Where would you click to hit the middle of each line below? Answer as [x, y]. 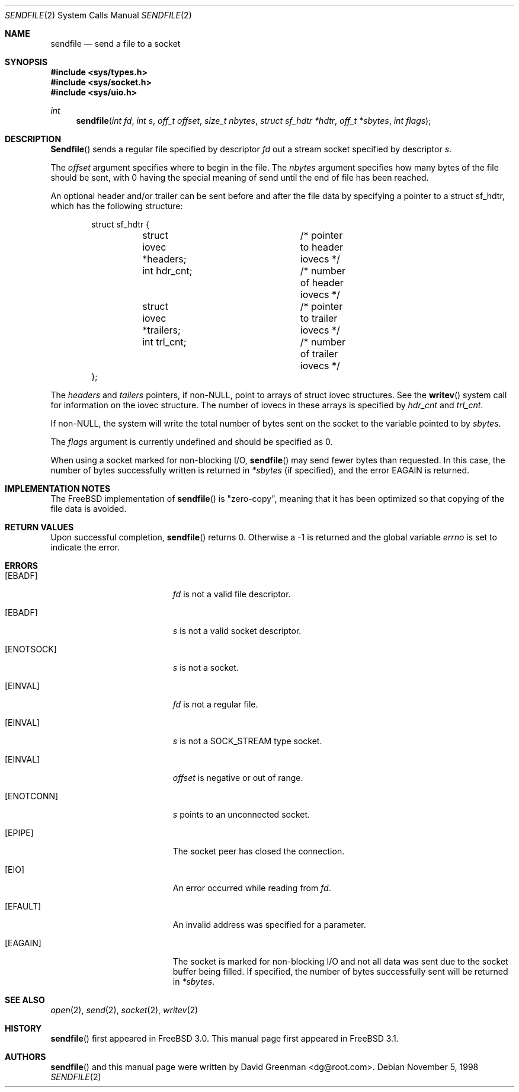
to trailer [319, 318]
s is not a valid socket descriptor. [237, 631]
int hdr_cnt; [167, 271]
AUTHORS [25, 1057]
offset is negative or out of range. [238, 778]
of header [322, 283]
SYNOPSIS [26, 62]
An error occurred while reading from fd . [252, 888]
